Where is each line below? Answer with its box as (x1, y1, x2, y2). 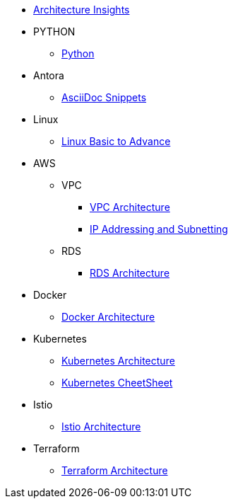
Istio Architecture (61, 420, 141, 433)
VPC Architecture (90, 201, 170, 213)
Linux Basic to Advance (61, 135, 171, 147)
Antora (33, 69, 64, 81)
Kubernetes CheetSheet (61, 377, 173, 389)
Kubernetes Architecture (61, 355, 175, 367)
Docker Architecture (61, 311, 155, 323)
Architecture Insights (33, 4, 130, 16)
